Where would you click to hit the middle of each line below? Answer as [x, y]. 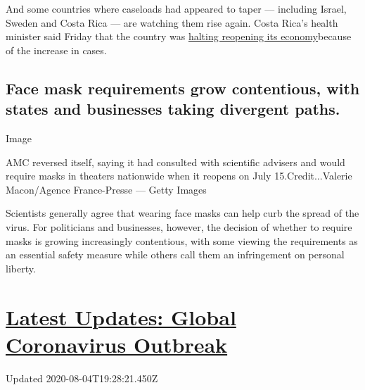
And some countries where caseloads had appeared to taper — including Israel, [176, 8]
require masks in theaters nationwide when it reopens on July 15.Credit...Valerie [179, 176]
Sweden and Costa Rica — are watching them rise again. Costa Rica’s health [172, 22]
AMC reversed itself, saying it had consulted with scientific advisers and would [175, 162]
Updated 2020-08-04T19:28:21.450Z [82, 378]
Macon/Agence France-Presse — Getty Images [106, 189]
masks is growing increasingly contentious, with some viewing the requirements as [182, 240]
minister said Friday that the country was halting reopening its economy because [179, 36]
